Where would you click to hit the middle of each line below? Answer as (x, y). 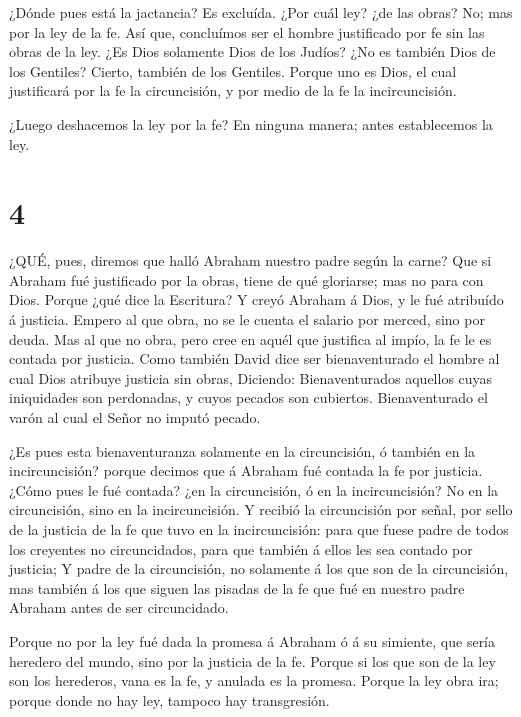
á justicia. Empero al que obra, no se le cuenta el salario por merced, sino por (247, 319)
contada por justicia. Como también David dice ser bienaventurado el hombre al (254, 358)
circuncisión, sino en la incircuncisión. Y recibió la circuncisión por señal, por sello (261, 509)
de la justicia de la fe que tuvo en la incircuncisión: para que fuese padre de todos (259, 529)
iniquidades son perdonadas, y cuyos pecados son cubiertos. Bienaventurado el (248, 397)
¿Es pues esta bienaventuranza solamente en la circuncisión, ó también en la (242, 450)
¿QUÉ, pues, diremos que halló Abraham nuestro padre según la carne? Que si (250, 260)
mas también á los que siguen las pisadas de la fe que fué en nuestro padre (237, 587)
